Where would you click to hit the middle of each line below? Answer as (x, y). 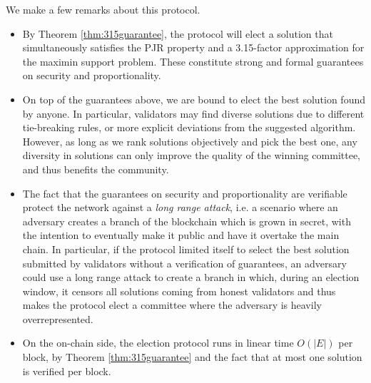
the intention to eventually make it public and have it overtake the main (181, 235)
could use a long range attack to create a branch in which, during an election (191, 277)
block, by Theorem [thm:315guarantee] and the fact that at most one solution (192, 357)
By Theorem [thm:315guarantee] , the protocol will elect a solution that (178, 33)
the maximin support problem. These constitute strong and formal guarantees (193, 61)
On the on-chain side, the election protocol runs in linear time (158, 343)
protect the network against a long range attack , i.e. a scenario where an (180, 207)
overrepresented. (58, 318)
